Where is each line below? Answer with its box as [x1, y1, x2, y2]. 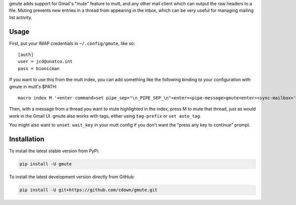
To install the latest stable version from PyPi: [9, 148, 100, 154]
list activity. [9, 14, 32, 20]
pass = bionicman [18, 66, 60, 71]
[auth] [18, 52, 34, 58]
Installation [9, 135, 44, 143]
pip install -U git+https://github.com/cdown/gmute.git [19, 187, 158, 193]
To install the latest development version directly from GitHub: [9, 174, 135, 180]
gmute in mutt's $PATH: [9, 83, 58, 89]
